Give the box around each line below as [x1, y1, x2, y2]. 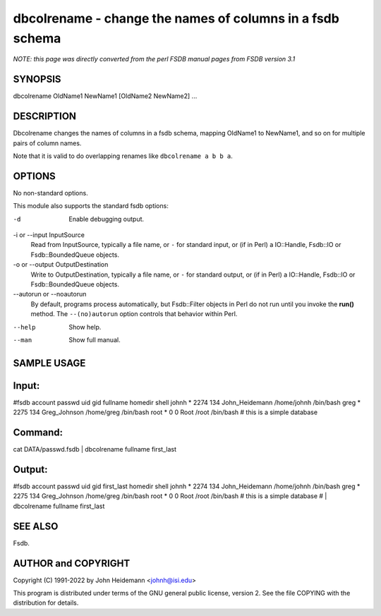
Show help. [68, 322, 102, 331]
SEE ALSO [13, 520, 59, 532]
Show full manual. [68, 335, 121, 344]
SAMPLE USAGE [13, 357, 86, 369]
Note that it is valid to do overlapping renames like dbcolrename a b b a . [13, 152, 233, 160]
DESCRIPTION [13, 110, 77, 123]
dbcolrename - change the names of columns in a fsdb [13, 11, 340, 26]
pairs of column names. [13, 138, 82, 147]
